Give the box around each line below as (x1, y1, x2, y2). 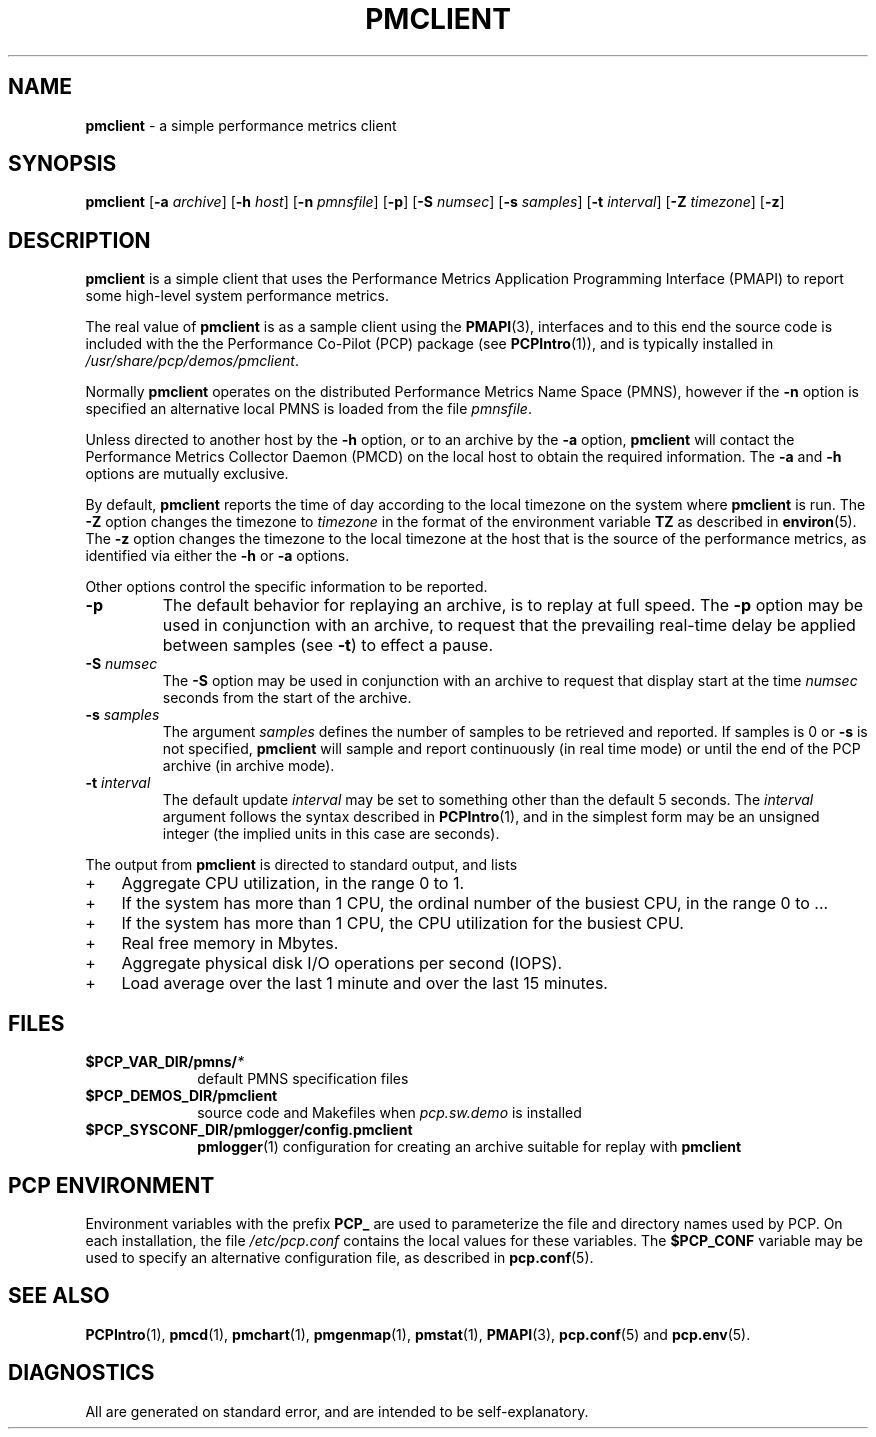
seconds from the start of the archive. (162, 689, 412, 707)
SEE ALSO (8, 1283, 110, 1309)
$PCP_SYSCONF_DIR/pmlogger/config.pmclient (85, 1121, 413, 1139)
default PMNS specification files (197, 1070, 409, 1088)
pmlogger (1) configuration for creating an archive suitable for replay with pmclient (197, 1138, 742, 1156)
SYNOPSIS (8, 151, 117, 177)
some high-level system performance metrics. (85, 287, 389, 305)
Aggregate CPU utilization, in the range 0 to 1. (121, 873, 465, 894)
